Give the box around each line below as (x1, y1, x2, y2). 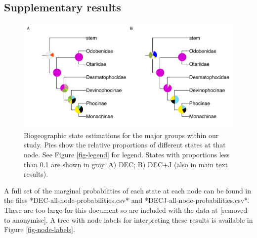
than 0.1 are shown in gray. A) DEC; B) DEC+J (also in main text (24, 159, 228, 169)
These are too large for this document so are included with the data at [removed (4, 204, 248, 215)
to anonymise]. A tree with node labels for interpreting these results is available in (4, 214, 253, 225)
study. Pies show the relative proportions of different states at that (24, 140, 226, 150)
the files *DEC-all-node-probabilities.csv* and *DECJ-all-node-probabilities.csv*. (4, 195, 250, 205)
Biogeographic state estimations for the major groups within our (24, 130, 219, 140)
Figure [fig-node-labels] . (4, 224, 75, 235)
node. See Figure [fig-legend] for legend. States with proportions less (24, 149, 230, 159)
